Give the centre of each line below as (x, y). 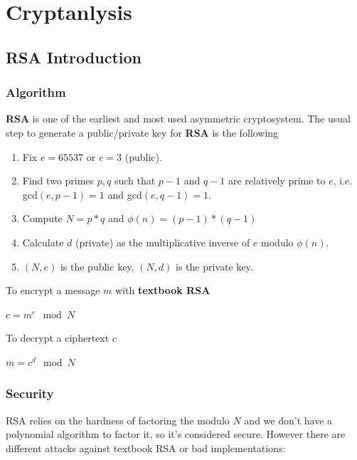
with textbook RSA (163, 290)
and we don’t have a (288, 420)
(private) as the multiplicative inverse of (162, 242)
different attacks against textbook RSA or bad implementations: (146, 448)
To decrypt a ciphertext (58, 338)
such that (135, 181)
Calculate (43, 242)
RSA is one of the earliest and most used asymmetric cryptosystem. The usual (178, 119)
